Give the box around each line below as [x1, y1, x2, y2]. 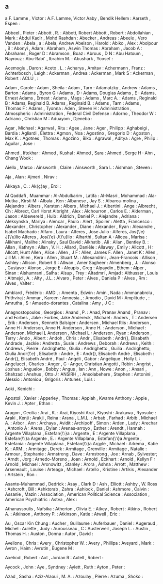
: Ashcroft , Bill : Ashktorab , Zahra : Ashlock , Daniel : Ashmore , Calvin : [5, 486, 149, 492]
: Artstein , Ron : [5, 471, 37, 477]
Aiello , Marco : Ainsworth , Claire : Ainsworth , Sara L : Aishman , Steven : [5, 164, 153, 170]
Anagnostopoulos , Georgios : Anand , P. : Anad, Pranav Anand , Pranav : [5, 309, 150, 315]
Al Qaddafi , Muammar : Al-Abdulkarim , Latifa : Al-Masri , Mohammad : [5, 193, 147, 198]
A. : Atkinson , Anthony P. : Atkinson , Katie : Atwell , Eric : [5, 511, 120, 517]
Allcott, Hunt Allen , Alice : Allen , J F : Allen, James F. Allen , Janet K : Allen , [5, 249, 158, 255]
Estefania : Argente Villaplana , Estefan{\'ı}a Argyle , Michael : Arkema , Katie [5, 440, 158, 446]
